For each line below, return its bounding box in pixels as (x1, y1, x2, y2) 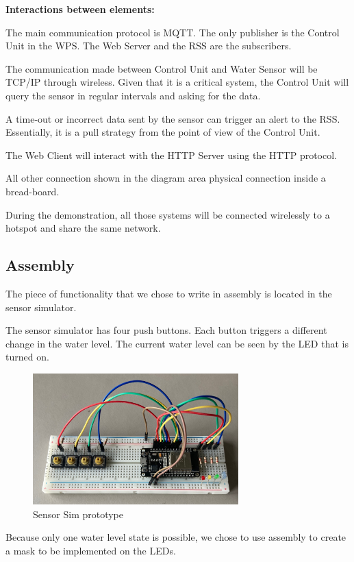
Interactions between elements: (5, 2, 155, 16)
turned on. (5, 350, 49, 364)
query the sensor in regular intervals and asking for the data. (5, 88, 261, 102)
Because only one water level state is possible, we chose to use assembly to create (5, 530, 346, 544)
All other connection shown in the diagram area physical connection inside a (5, 171, 326, 185)
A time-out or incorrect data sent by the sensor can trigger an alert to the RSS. (5, 111, 340, 125)
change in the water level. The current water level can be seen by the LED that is (5, 336, 349, 350)
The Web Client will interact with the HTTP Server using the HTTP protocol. (5, 147, 338, 162)
